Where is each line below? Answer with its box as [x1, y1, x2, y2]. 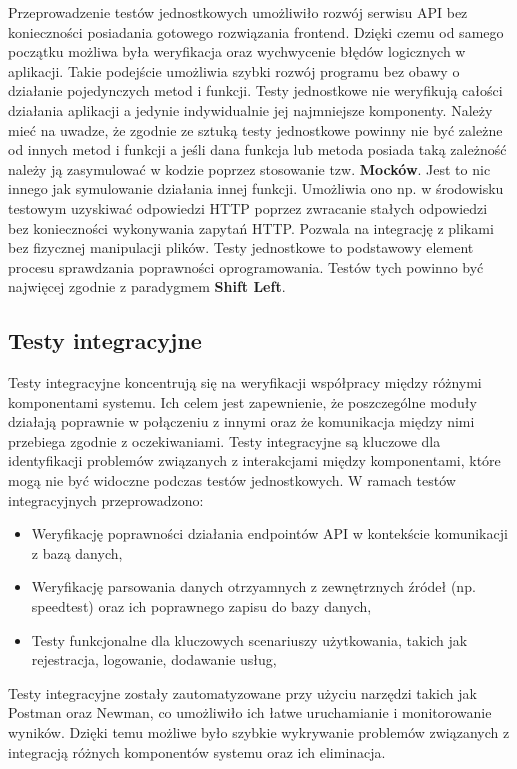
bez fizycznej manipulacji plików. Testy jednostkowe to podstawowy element [8, 237, 474, 258]
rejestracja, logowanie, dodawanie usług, [31, 649, 277, 670]
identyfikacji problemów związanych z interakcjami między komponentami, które [8, 450, 501, 471]
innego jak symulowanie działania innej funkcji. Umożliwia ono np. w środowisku [8, 178, 504, 199]
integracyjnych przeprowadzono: [8, 489, 204, 510]
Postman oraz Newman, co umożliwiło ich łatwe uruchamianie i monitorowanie [8, 702, 492, 723]
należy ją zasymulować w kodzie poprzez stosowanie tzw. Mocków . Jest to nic [8, 158, 491, 179]
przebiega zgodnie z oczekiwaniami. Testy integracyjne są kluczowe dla [8, 430, 441, 451]
